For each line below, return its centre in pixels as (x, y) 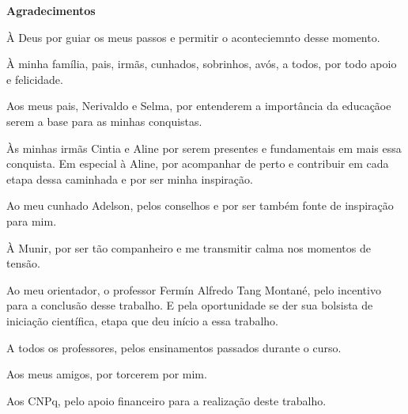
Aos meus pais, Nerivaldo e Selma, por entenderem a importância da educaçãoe (199, 106)
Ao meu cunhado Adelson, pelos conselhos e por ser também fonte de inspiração (200, 205)
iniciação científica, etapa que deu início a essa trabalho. (142, 320)
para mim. (32, 220)
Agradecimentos (51, 10)
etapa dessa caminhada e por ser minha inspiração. (130, 179)
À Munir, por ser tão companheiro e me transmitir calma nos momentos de (189, 247)
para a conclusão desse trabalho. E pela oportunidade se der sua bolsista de (190, 305)
